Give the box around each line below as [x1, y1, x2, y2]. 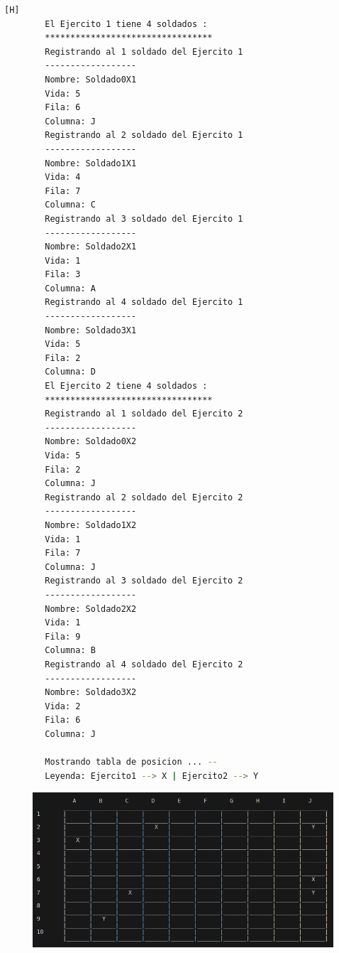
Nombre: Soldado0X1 [45, 74, 137, 85]
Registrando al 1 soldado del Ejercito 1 [45, 46, 243, 57]
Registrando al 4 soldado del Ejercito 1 [45, 297, 243, 308]
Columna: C [45, 200, 96, 210]
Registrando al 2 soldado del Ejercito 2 [45, 492, 243, 502]
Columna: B [45, 645, 96, 656]
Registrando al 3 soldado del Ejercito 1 [45, 213, 243, 224]
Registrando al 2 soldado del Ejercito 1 [45, 130, 243, 141]
